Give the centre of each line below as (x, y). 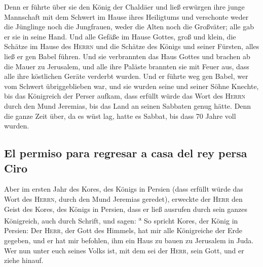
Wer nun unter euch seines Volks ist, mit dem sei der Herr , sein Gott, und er (124, 250)
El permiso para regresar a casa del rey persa (126, 153)
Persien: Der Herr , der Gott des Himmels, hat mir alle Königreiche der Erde (123, 230)
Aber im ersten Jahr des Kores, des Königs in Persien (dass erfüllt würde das (124, 189)
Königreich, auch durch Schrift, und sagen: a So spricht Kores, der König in (121, 220)
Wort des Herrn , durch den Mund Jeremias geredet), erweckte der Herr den (123, 198)
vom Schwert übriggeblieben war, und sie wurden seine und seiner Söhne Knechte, (131, 86)
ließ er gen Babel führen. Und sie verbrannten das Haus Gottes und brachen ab (127, 56)
